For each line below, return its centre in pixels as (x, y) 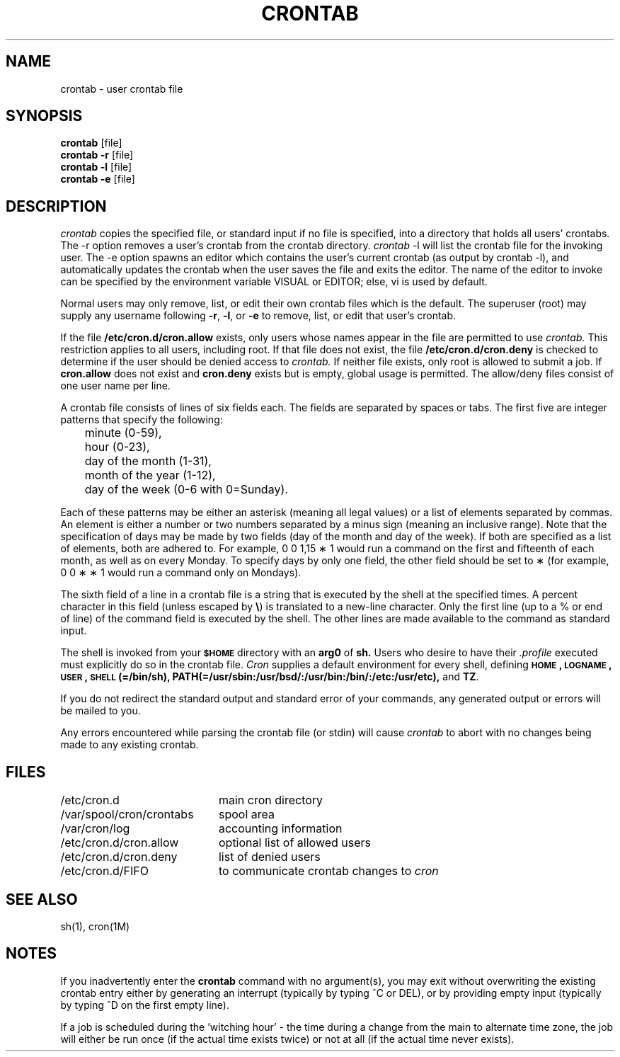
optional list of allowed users (295, 843)
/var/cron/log (95, 829)
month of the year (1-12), (150, 475)
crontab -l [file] (96, 167)
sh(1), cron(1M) (95, 926)
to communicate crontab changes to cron (328, 871)
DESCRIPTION (56, 206)
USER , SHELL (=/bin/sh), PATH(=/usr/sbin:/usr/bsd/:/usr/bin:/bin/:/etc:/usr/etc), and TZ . (270, 677)
